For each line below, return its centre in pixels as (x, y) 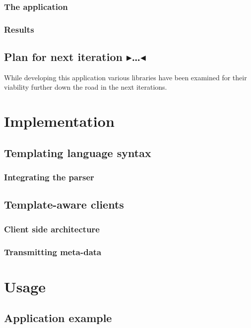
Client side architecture (52, 229)
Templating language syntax (78, 152)
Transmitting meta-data (53, 251)
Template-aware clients (64, 204)
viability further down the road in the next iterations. (86, 87)
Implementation (59, 121)
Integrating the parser (49, 177)
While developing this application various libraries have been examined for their (125, 77)
